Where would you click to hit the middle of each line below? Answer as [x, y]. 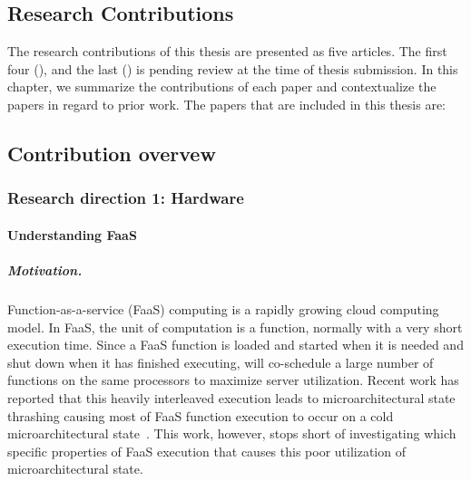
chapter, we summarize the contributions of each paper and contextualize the [222, 87]
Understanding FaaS [72, 234]
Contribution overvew [112, 153]
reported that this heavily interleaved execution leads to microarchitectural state [231, 397]
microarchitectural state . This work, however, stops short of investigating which [232, 433]
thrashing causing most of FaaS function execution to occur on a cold [201, 415]
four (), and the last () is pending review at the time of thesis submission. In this [233, 68]
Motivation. [45, 269]
